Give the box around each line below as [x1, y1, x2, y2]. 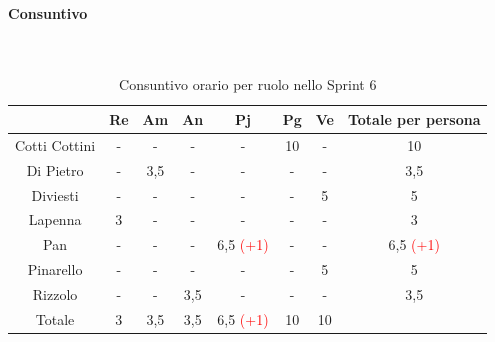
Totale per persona [347, 108, 481, 129]
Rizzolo [32, 283, 78, 304]
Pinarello [27, 259, 83, 280]
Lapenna [28, 209, 82, 230]
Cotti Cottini [15, 134, 96, 155]
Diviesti [31, 184, 79, 205]
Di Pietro [26, 159, 84, 180]
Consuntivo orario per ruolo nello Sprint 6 [119, 74, 377, 95]
